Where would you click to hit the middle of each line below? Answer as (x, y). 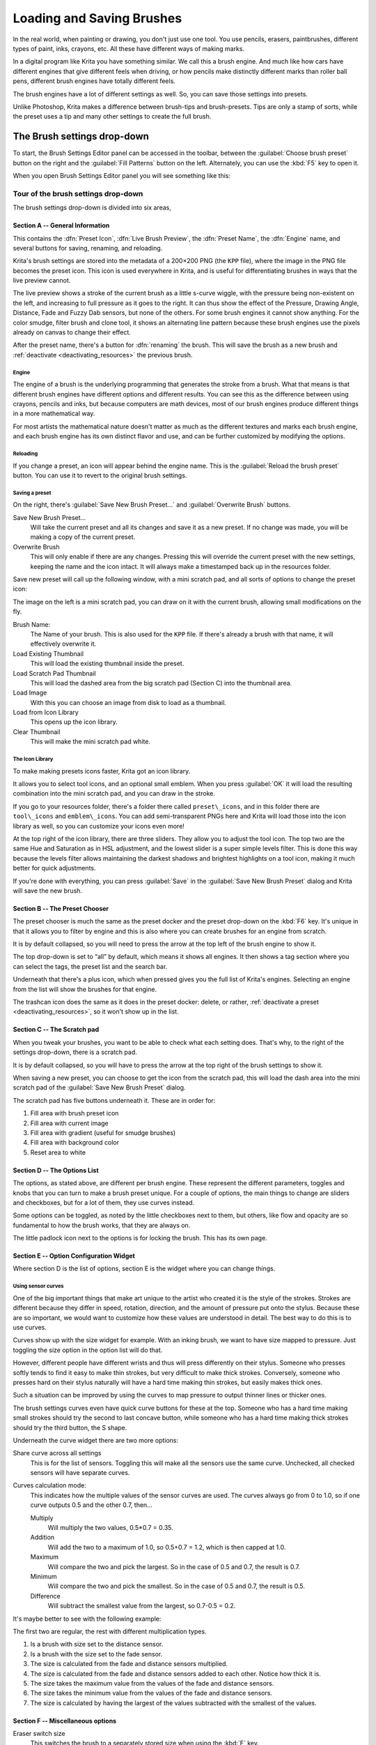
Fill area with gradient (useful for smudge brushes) (103, 1133)
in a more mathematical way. (54, 414)
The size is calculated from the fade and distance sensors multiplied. (129, 1664)
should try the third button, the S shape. (70, 1427)
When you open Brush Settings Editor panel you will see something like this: (122, 175)
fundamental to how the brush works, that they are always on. (102, 1225)
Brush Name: (32, 624)
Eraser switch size (39, 1734)
